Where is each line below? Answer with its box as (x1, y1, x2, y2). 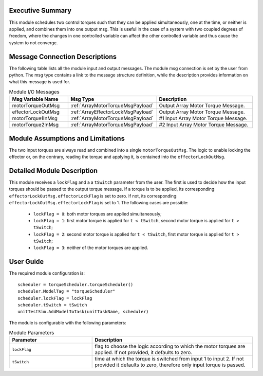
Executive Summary (9, 6, 72, 15)
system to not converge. (9, 39, 58, 46)
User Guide (9, 258, 44, 266)
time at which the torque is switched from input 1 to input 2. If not (94, 356, 244, 362)
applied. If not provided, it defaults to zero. (94, 349, 192, 356)
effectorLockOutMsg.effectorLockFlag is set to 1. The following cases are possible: (9, 200, 188, 206)
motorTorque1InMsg (12, 115, 58, 122)
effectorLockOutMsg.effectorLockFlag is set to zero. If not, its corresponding (9, 193, 177, 199)
